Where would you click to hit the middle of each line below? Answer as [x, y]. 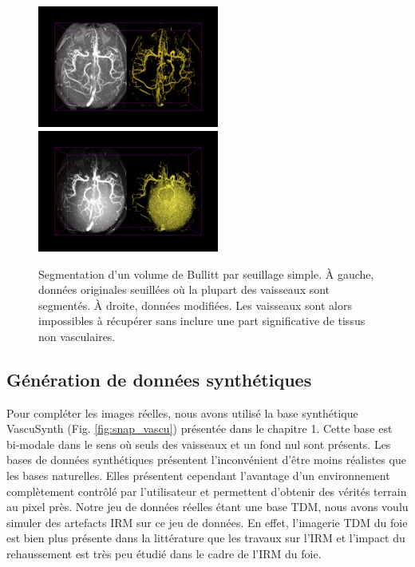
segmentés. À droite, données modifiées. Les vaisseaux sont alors [195, 305]
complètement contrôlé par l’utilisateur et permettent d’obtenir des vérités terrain [207, 491]
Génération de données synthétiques [159, 379]
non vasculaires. [77, 336]
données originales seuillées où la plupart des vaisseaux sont [184, 289]
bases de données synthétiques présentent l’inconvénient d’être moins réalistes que [206, 460]
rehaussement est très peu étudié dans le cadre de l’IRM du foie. [164, 554]
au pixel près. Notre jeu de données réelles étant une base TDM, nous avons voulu [207, 507]
